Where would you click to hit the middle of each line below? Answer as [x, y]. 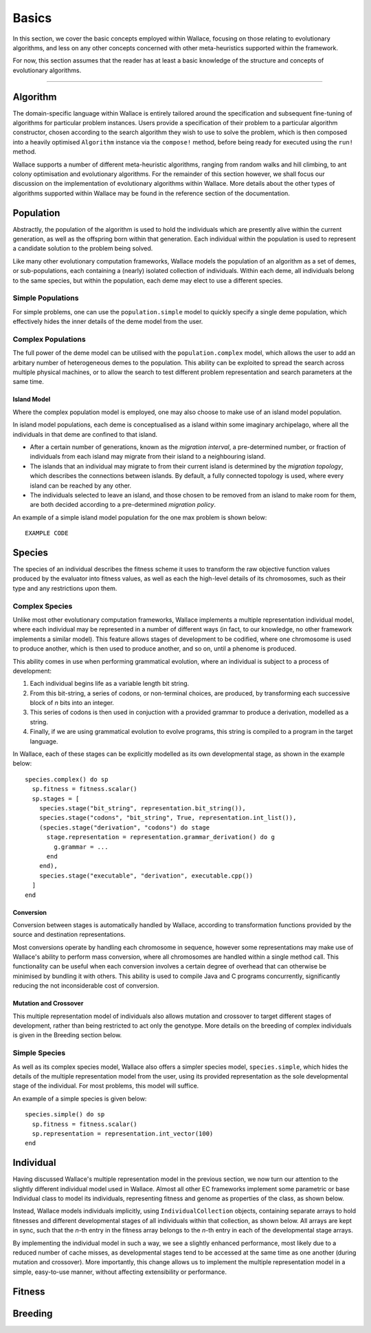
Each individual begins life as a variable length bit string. [110, 684]
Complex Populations [49, 339]
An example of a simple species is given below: [80, 1098]
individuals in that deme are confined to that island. [85, 434]
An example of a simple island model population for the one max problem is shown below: [140, 517]
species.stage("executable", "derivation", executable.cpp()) [146, 876]
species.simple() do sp [65, 1115]
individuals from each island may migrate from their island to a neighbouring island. [148, 457]
